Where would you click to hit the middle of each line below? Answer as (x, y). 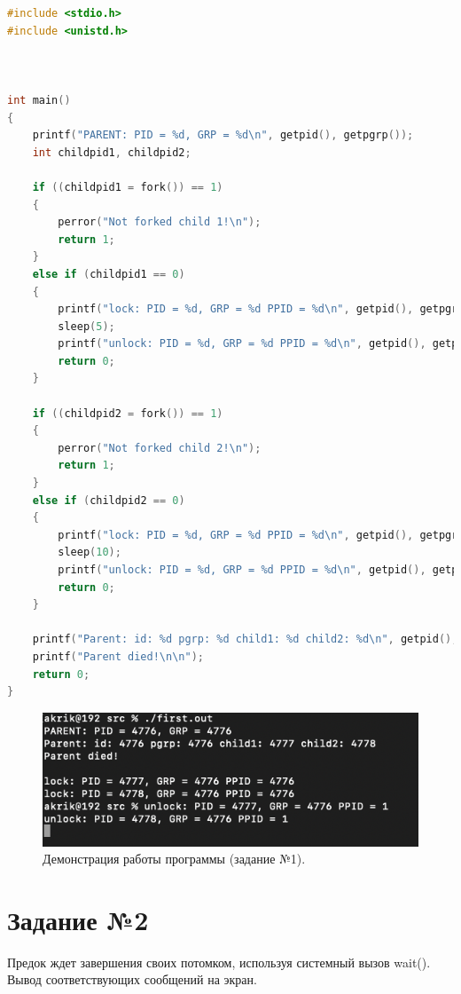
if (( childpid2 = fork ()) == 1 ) (128, 413)
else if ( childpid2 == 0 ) (109, 500)
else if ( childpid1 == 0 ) (109, 274)
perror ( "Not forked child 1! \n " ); (160, 222)
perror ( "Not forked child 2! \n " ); (160, 448)
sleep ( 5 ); (86, 326)
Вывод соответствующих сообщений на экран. (132, 979)
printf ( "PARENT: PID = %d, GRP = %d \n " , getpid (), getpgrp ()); (223, 135)
